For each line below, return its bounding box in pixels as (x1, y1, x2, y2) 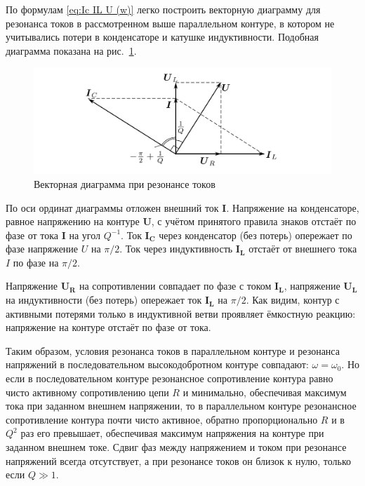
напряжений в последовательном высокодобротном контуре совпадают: (6, 357, 309, 372)
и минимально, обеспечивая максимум (182, 384, 347, 399)
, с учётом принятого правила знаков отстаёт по (151, 214, 357, 229)
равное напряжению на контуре (6, 214, 140, 229)
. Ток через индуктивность (119, 241, 233, 256)
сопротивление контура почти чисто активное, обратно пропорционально (6, 412, 318, 426)
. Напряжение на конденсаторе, (226, 200, 359, 215)
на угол (69, 227, 101, 242)
